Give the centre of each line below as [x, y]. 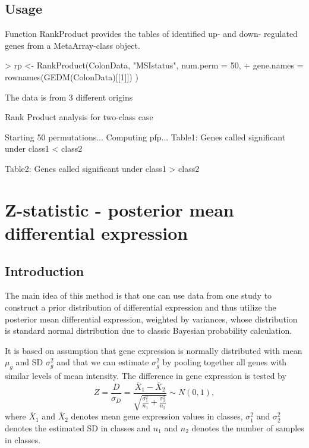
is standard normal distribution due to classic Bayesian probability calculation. [149, 330]
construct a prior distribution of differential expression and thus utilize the [141, 307]
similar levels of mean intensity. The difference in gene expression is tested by [146, 376]
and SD [29, 362]
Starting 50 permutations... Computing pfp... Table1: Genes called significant [145, 137]
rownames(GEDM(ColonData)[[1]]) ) [72, 76]
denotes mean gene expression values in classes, [157, 416]
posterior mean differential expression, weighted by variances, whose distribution [151, 319]
